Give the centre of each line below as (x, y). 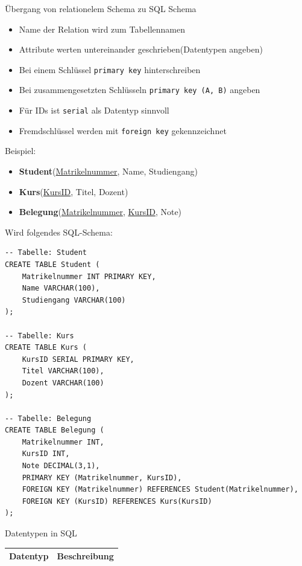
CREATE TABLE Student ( (52, 264)
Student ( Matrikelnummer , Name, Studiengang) (108, 171)
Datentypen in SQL (41, 533)
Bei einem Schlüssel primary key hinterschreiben (110, 69)
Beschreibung (85, 556)
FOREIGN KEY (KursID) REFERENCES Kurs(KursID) (117, 501)
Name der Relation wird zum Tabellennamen (102, 29)
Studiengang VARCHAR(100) (74, 300)
